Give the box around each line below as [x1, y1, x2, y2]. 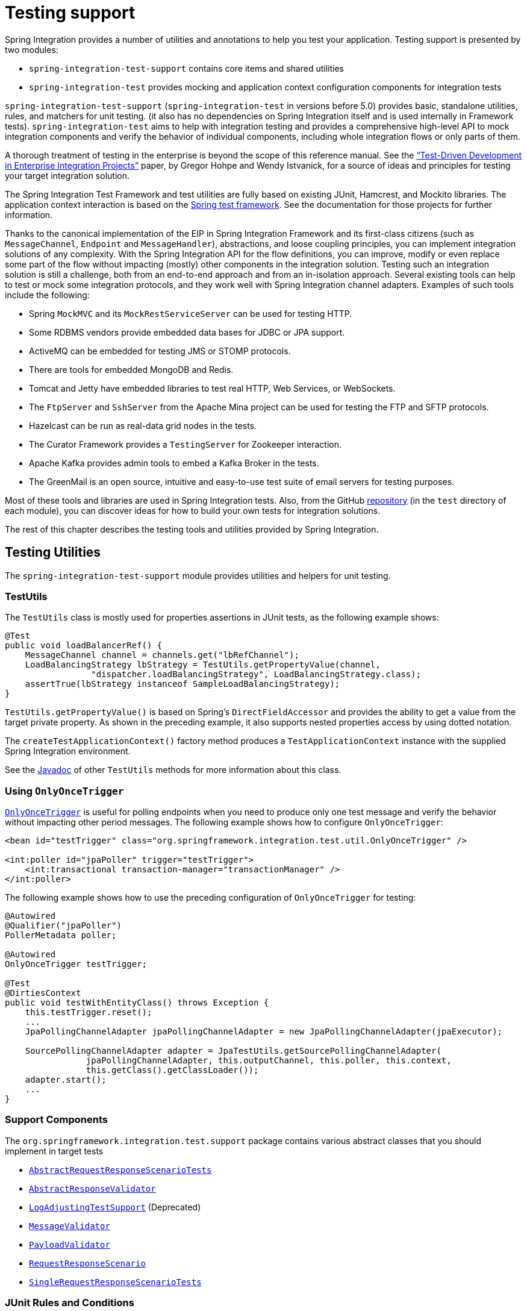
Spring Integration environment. [5, 746, 131, 757]
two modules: [5, 44, 58, 55]
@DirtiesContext [5, 988, 81, 998]
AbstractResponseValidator [29, 1183, 156, 1194]
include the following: [5, 289, 90, 300]
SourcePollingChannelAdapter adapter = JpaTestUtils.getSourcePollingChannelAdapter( [25, 1046, 441, 1056]
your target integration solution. [5, 170, 129, 181]
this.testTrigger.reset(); [25, 1007, 152, 1018]
